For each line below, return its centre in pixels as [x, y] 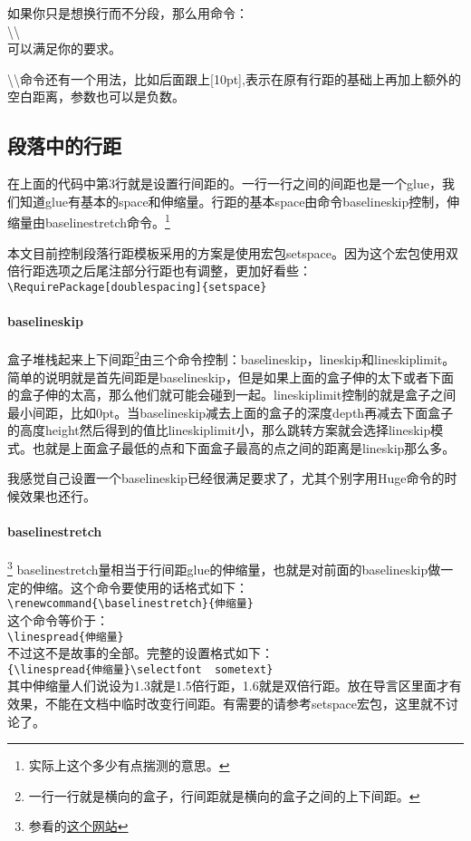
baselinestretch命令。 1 [107, 221]
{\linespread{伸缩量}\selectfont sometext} [140, 669]
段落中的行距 [64, 145]
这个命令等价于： [58, 619]
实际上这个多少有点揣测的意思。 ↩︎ [129, 765]
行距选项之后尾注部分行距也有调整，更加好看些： [165, 271]
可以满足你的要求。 [64, 48]
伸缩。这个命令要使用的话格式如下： [140, 587]
